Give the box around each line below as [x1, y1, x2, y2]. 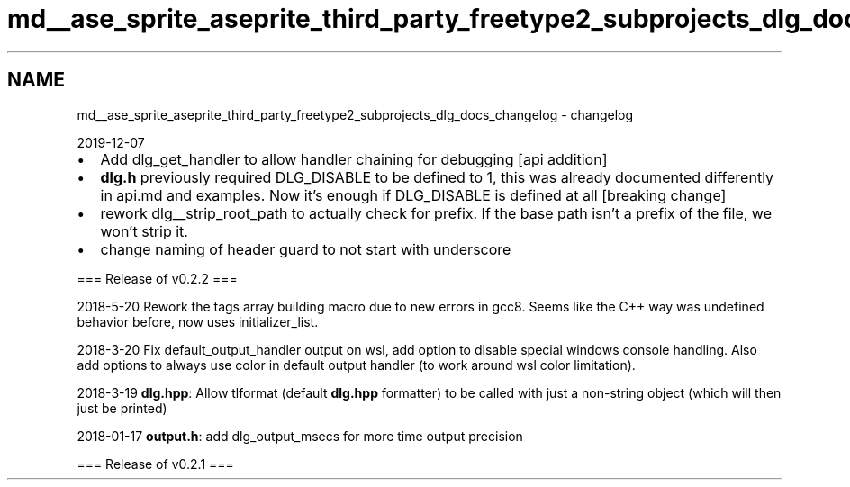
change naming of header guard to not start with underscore [100, 239, 511, 258]
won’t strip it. [100, 221, 188, 240]
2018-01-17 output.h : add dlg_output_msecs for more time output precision [77, 428, 523, 444]
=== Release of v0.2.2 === [77, 270, 238, 286]
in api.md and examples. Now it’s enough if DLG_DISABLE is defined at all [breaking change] [100, 185, 727, 204]
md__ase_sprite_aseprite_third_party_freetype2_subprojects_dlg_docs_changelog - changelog [77, 106, 634, 122]
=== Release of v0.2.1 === [77, 455, 234, 472]
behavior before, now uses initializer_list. [77, 313, 319, 329]
